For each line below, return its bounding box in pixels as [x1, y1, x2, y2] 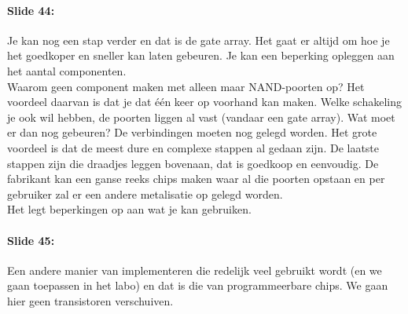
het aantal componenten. [7, 62, 127, 78]
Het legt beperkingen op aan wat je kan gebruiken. [7, 201, 252, 217]
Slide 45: [7, 232, 55, 248]
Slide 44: [7, 2, 55, 18]
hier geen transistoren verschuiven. [7, 292, 174, 309]
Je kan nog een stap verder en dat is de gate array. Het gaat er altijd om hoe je [7, 31, 390, 48]
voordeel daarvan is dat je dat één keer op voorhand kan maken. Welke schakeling [7, 93, 402, 110]
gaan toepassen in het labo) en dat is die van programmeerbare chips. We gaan [7, 277, 388, 294]
